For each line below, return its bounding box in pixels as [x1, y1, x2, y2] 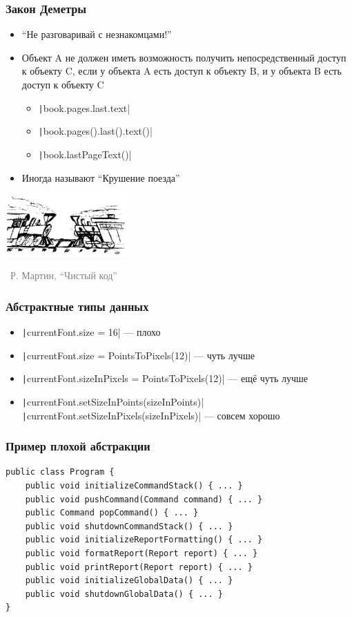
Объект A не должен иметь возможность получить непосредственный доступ [21, 50, 346, 64]
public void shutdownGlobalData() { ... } [25, 589, 223, 599]
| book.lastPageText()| [38, 146, 132, 161]
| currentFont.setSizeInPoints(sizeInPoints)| [21, 394, 204, 408]
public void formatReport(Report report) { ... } [25, 549, 258, 559]
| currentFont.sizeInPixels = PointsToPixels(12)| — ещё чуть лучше [21, 371, 309, 386]
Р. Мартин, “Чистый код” [10, 268, 117, 283]
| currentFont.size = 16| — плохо [21, 324, 161, 339]
